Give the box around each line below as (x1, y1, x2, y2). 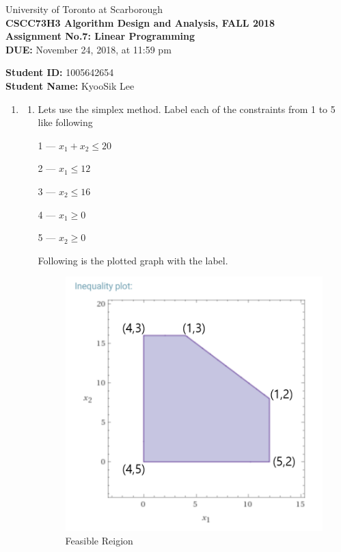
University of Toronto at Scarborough (5, 2, 163, 16)
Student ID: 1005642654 (5, 65, 114, 79)
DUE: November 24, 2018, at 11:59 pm (5, 42, 172, 56)
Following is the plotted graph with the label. (38, 253, 228, 267)
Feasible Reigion (65, 533, 133, 547)
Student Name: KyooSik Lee (5, 78, 135, 92)
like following (38, 115, 93, 129)
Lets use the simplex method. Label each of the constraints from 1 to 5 (38, 101, 336, 116)
